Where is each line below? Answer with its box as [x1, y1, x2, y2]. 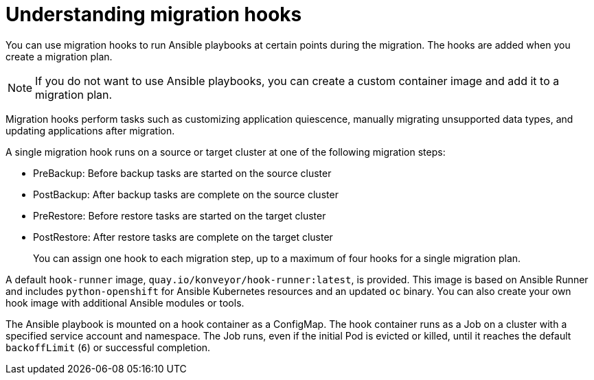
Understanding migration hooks [5, 3, 302, 26]
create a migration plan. [5, 50, 113, 62]
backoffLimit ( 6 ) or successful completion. [5, 341, 211, 353]
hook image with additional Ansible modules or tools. [5, 296, 244, 309]
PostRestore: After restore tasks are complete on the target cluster [33, 230, 333, 243]
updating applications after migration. [5, 124, 175, 136]
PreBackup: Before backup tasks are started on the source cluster [33, 167, 332, 179]
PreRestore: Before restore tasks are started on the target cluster [33, 209, 326, 222]
